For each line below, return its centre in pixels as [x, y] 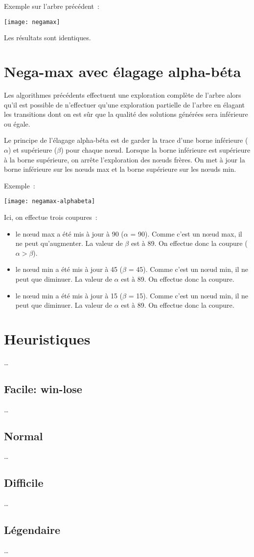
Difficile [24, 483]
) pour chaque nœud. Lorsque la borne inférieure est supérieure [156, 149]
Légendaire [32, 530]
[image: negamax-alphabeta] [50, 201]
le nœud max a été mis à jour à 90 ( [69, 233]
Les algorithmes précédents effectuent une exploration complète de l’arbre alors [123, 94]
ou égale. [17, 123]
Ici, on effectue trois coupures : [51, 217]
